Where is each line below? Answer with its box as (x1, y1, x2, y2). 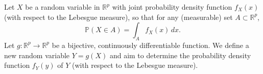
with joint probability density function (112, 2, 232, 12)
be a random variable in (25, 2, 100, 12)
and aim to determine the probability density (109, 50, 251, 60)
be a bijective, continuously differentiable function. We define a (52, 39, 249, 50)
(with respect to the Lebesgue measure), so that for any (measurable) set (4, 11, 233, 22)
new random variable (4, 50, 70, 60)
